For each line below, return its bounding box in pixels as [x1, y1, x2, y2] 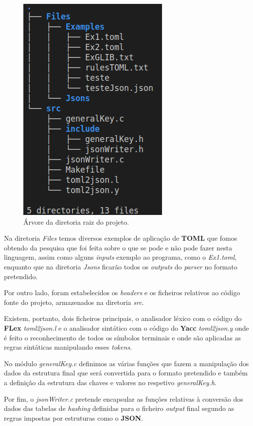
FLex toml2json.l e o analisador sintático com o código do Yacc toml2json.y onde [4, 322, 249, 333]
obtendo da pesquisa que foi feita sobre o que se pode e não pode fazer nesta [4, 242, 233, 252]
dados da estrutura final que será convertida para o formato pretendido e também [4, 368, 248, 378]
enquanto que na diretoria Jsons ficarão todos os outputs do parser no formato [4, 261, 237, 271]
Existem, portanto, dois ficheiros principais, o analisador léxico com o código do [4, 313, 242, 323]
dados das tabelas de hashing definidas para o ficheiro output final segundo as [4, 403, 235, 413]
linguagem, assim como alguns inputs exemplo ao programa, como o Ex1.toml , [4, 252, 236, 262]
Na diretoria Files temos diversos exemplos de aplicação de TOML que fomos [4, 233, 237, 243]
